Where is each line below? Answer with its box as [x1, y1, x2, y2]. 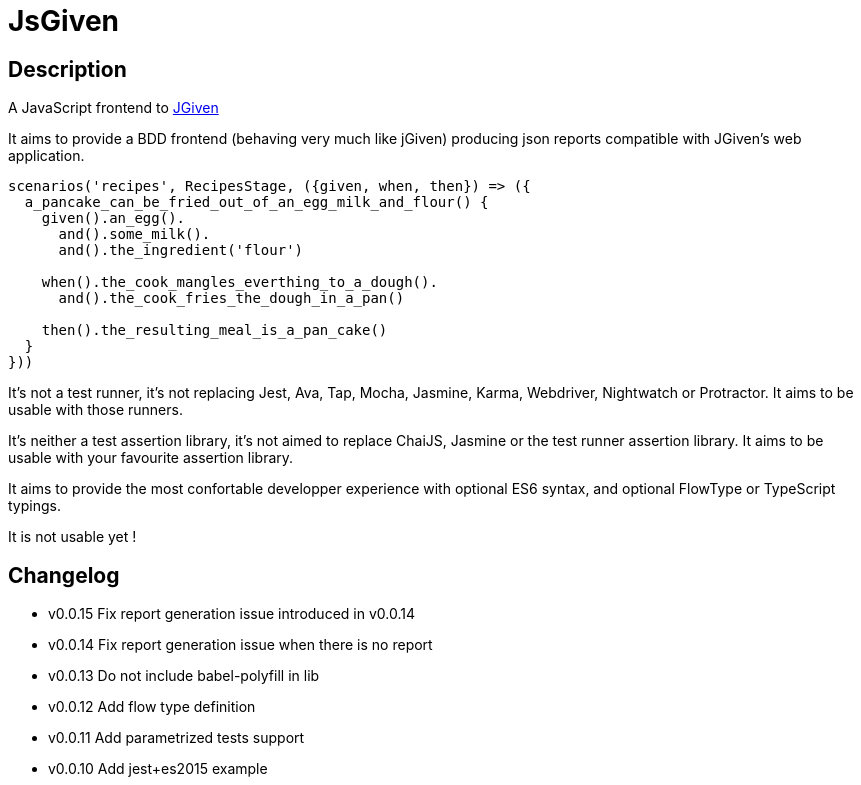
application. [8, 147, 85, 165]
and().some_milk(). [58, 226, 211, 243]
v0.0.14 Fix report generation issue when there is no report [48, 636, 433, 654]
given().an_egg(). [41, 210, 186, 227]
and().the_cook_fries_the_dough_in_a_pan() [58, 290, 405, 307]
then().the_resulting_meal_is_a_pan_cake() [41, 322, 388, 339]
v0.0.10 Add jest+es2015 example [48, 760, 268, 778]
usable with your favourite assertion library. [8, 449, 294, 467]
